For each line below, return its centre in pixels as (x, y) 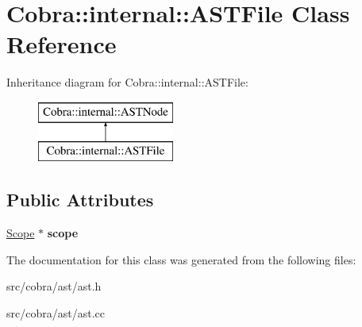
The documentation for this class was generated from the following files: (181, 259)
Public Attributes (80, 200)
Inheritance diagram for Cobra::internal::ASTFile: (127, 82)
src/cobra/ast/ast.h (54, 286)
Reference (62, 44)
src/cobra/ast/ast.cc (56, 313)
